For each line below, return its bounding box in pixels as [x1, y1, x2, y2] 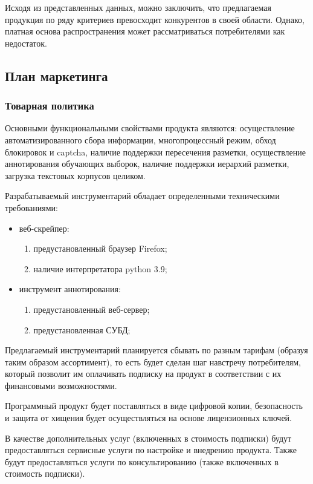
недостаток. [5, 36, 47, 49]
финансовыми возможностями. [5, 379, 117, 391]
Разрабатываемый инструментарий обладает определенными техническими [5, 189, 280, 202]
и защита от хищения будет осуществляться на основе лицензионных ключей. [5, 411, 292, 424]
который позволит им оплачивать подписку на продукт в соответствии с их [5, 367, 282, 380]
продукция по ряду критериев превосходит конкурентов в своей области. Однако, [5, 13, 305, 25]
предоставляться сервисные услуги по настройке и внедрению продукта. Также [5, 443, 297, 456]
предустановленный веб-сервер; [33, 302, 150, 315]
